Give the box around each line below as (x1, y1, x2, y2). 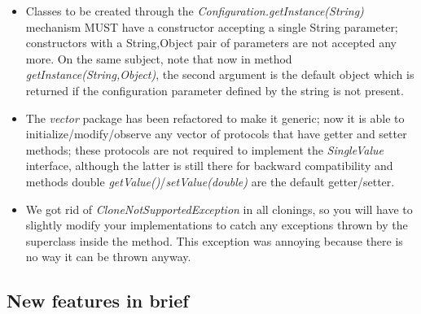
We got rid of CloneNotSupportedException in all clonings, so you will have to (25, 200, 413, 217)
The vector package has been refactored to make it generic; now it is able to (25, 109, 405, 126)
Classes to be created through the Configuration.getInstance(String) (25, 2, 364, 19)
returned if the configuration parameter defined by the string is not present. (25, 81, 404, 98)
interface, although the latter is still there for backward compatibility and (25, 157, 393, 174)
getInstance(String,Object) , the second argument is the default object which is (25, 66, 414, 83)
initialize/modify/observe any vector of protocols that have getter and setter (25, 125, 407, 142)
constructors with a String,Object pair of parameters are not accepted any (25, 34, 397, 51)
